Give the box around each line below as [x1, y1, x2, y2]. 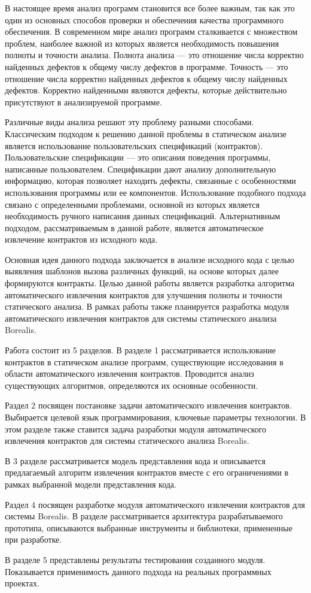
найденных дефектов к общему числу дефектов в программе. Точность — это [5, 60, 288, 72]
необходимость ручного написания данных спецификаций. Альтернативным [5, 210, 280, 222]
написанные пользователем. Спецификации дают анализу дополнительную [5, 162, 276, 175]
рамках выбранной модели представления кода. [5, 477, 176, 490]
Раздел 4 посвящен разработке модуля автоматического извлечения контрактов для [5, 498, 305, 510]
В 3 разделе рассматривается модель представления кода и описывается [5, 454, 266, 467]
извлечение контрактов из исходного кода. [5, 233, 158, 246]
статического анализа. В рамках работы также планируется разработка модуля [5, 300, 289, 313]
